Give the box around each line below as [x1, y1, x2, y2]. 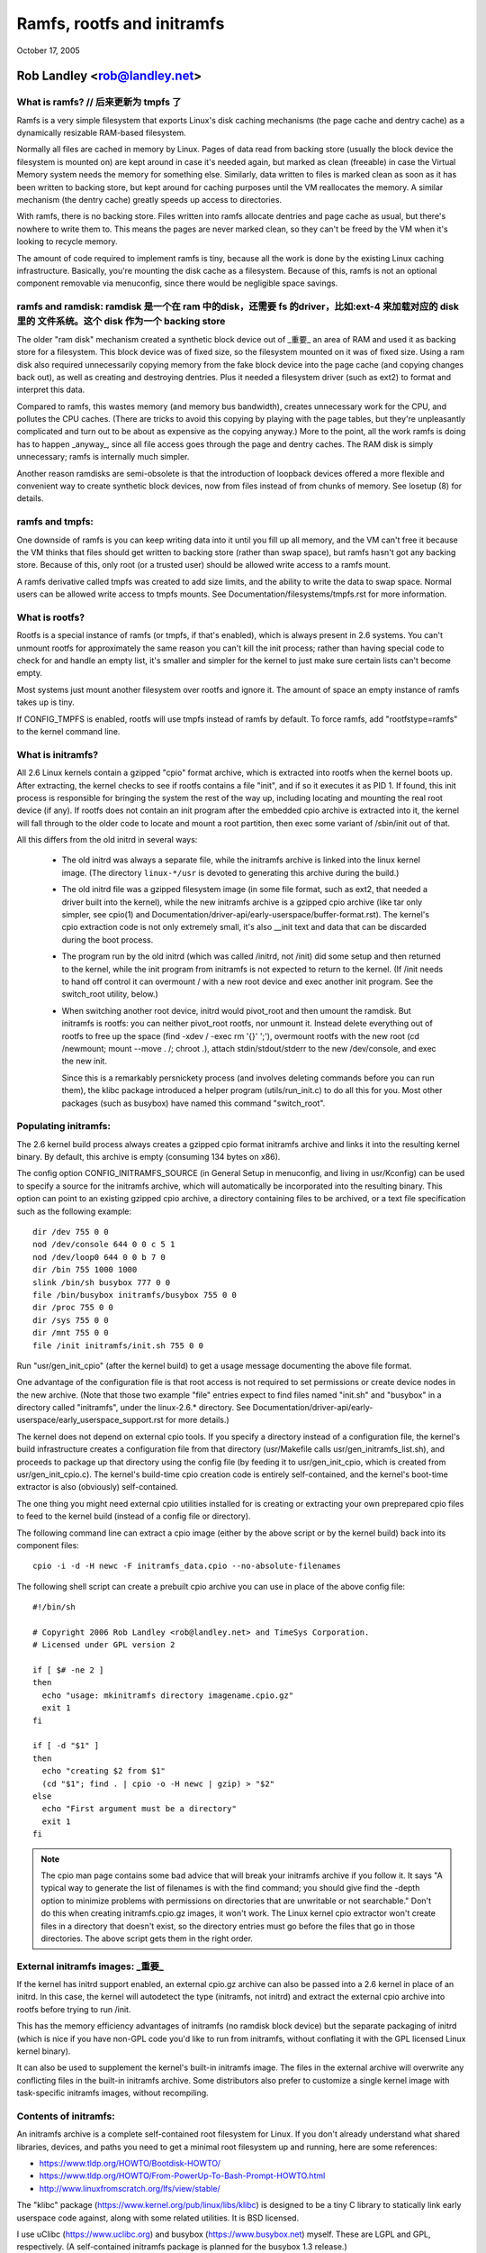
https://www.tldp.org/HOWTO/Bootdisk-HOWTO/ [39, 2158, 220, 2169]
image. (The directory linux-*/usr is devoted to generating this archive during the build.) [61, 867, 400, 878]
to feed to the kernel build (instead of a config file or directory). [16, 1510, 251, 1522]
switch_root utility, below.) [61, 989, 159, 999]
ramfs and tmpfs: [16, 515, 94, 528]
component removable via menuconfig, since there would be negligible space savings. [16, 278, 338, 288]
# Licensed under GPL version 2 [32, 1640, 175, 1650]
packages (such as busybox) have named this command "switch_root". [61, 1098, 326, 1108]
